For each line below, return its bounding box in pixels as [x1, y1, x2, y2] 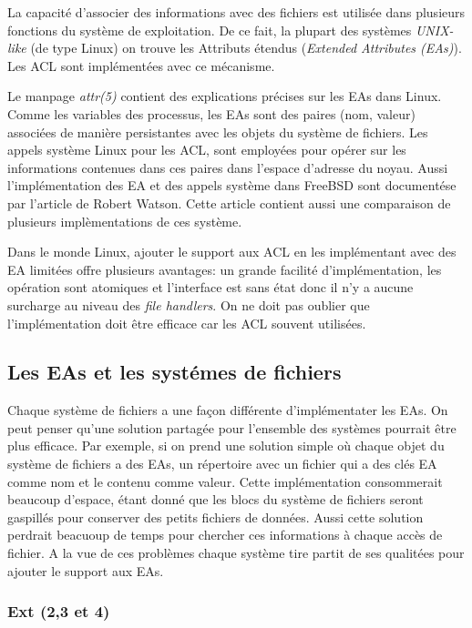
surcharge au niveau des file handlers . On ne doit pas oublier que [7, 295, 370, 314]
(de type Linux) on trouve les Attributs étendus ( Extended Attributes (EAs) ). [30, 38, 462, 57]
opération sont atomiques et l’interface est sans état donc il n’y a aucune [7, 278, 414, 297]
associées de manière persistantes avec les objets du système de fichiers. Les [7, 122, 428, 141]
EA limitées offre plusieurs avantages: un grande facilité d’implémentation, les [7, 259, 442, 279]
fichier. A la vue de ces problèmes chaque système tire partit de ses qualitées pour [7, 543, 465, 562]
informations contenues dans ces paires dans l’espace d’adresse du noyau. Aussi [7, 157, 448, 177]
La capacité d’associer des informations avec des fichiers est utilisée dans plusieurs [7, 3, 466, 21]
